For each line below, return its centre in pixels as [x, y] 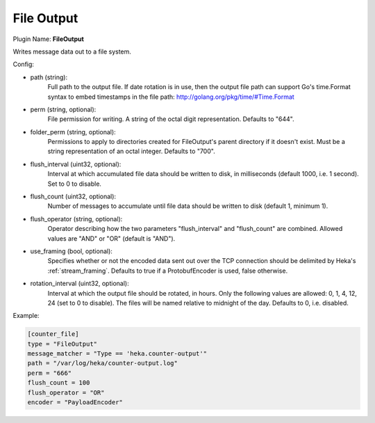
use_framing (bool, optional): [71, 251]
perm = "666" [50, 373]
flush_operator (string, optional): [76, 218]
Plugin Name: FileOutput [49, 39]
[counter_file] [53, 334]
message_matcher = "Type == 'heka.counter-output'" [117, 354]
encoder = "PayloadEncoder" [75, 402]
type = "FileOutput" [62, 344]
